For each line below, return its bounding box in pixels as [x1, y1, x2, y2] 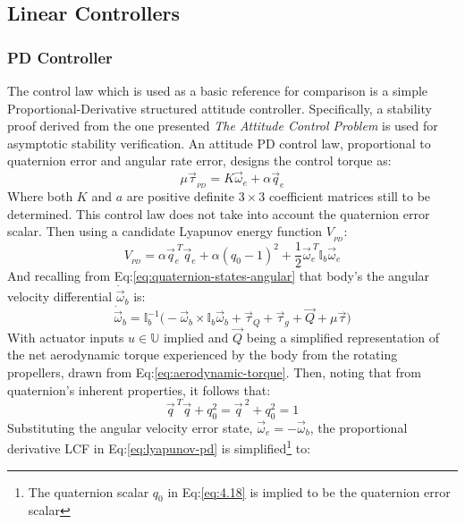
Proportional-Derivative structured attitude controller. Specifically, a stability [7, 98, 432, 117]
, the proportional [309, 418, 408, 436]
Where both [7, 187, 73, 206]
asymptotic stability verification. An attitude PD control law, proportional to [7, 133, 431, 152]
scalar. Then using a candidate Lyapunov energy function [7, 222, 323, 241]
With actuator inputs [7, 327, 124, 346]
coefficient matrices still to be [268, 187, 431, 206]
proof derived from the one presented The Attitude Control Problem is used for [7, 116, 438, 135]
